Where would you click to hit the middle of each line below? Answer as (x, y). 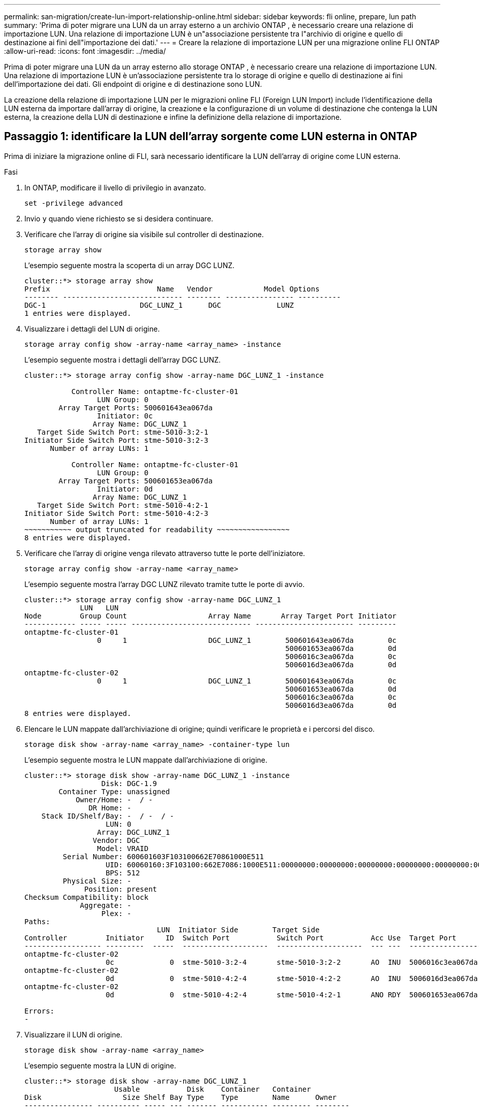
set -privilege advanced (74, 203)
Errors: (40, 1011)
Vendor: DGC (116, 840)
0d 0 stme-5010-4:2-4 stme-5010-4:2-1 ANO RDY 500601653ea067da (292, 994)
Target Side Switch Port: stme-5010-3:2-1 (123, 432)
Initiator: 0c (125, 416)
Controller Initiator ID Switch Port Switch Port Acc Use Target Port (241, 938)
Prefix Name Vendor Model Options (172, 289)
